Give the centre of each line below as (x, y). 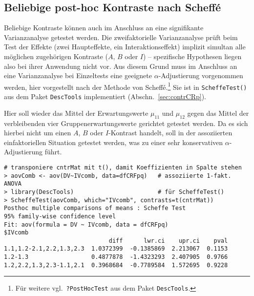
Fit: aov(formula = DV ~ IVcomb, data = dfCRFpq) (86, 224)
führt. (53, 152)
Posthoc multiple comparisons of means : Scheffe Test (95, 208)
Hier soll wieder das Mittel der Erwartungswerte (76, 113)
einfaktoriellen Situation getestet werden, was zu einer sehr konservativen (114, 142)
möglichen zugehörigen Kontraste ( (56, 56)
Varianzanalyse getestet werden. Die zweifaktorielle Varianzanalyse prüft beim (121, 37)
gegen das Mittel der (218, 113)
